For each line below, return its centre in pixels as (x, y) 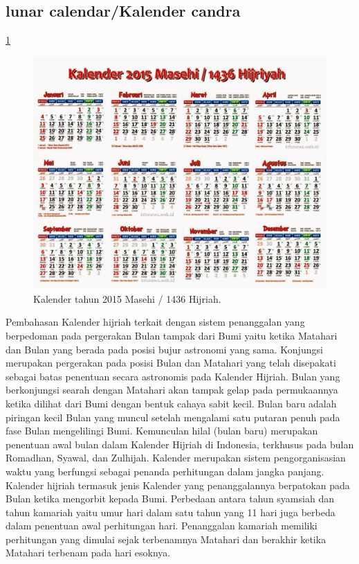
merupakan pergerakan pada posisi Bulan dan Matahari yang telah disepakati (171, 363)
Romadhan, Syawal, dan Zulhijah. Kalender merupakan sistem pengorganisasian (176, 458)
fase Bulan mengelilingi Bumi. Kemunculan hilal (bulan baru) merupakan (162, 431)
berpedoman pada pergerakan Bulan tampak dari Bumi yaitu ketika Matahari (172, 335)
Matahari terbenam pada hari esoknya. (88, 553)
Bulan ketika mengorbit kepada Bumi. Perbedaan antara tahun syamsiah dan (170, 499)
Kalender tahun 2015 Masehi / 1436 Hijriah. (127, 298)
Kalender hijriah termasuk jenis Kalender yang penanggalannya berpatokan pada (178, 485)
